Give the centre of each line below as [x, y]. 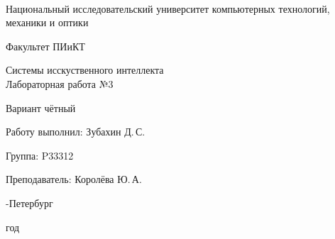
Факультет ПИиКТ [45, 46]
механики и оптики [47, 22]
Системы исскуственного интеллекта [85, 70]
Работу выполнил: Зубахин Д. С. [76, 132]
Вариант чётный [41, 107]
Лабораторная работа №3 [60, 83]
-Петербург [29, 202]
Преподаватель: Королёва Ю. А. [74, 179]
